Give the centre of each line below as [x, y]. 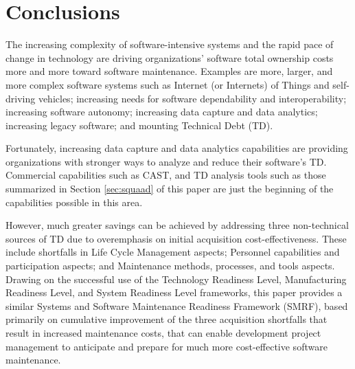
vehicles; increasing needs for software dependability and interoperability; [192, 98]
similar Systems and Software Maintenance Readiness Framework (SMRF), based [177, 305]
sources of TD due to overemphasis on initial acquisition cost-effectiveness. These [176, 238]
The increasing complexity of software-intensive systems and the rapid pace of [170, 44]
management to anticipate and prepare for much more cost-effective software [167, 346]
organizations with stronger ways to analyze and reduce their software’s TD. [166, 161]
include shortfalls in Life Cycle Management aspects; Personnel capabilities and [173, 252]
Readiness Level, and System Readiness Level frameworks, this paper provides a [174, 292]
